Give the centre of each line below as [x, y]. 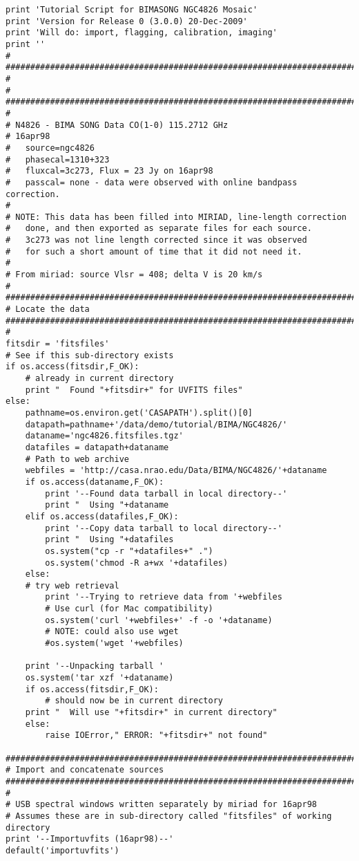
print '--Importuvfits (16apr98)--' [90, 839]
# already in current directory [99, 378]
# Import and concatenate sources [85, 770]
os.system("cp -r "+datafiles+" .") [129, 551]
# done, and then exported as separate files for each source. [159, 229]
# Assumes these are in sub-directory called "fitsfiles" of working [169, 816]
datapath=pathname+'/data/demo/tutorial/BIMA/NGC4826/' [156, 424]
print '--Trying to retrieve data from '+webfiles [164, 597]
